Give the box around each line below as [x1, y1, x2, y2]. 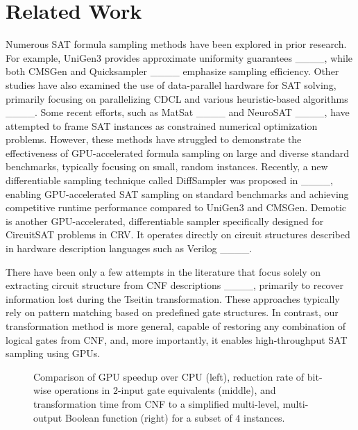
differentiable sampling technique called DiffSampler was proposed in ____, [6, 173, 333, 188]
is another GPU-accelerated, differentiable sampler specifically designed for [6, 213, 324, 228]
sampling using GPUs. [6, 346, 101, 361]
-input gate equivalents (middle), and [117, 383, 276, 397]
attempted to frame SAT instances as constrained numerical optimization [6, 118, 318, 133]
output [33, 410, 62, 424]
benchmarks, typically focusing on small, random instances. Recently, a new [6, 159, 328, 174]
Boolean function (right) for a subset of [65, 410, 232, 424]
